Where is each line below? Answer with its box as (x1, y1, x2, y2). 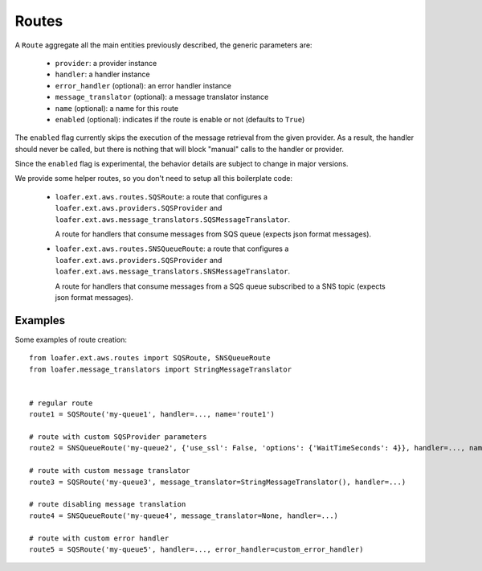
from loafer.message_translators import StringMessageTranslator (29, 364, 292, 374)
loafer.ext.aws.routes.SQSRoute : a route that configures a (55, 191, 268, 201)
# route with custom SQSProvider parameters (29, 433, 208, 442)
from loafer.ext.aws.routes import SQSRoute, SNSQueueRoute (29, 354, 271, 363)
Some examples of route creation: (14, 335, 128, 344)
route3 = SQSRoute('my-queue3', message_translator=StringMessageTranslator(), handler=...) (29, 477, 406, 487)
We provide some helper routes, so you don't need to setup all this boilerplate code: (14, 174, 293, 183)
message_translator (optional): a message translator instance (55, 92, 269, 102)
